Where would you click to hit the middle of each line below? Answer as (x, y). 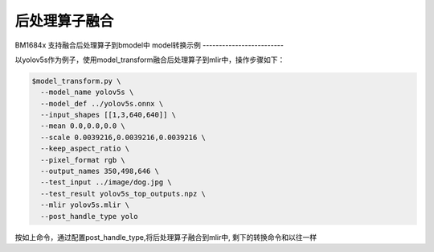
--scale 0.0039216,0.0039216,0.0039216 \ (123, 137)
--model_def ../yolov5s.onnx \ (102, 103)
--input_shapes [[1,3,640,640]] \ (108, 115)
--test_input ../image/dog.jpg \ (106, 182)
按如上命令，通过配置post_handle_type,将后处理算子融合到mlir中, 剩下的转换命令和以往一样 (166, 237)
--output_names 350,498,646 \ (100, 171)
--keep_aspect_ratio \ (85, 149)
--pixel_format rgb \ (83, 160)
